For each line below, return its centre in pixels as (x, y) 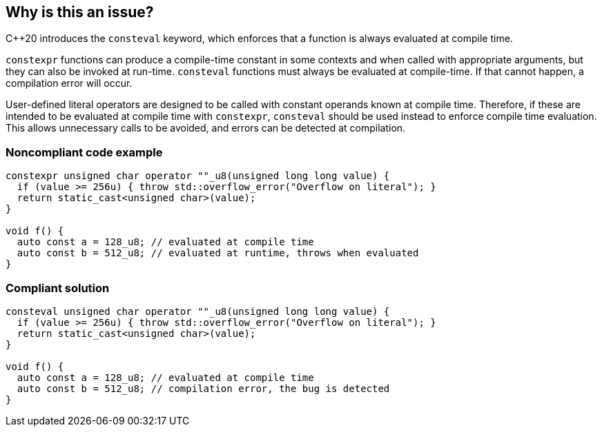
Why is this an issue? (80, 12)
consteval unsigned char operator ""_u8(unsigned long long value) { (198, 311)
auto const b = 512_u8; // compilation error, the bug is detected (203, 388)
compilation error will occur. (69, 83)
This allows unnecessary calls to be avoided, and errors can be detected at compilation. (206, 128)
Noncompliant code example (84, 152)
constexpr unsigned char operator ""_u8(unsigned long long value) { (198, 176)
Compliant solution (58, 288)
